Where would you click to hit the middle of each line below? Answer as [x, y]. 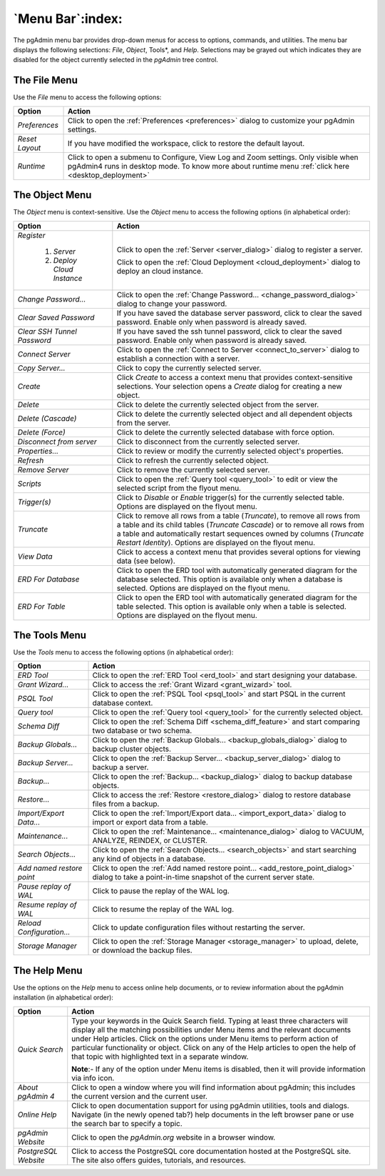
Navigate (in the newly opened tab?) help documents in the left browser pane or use [213, 1115]
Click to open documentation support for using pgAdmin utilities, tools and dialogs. [210, 1105]
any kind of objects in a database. [149, 859]
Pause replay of [44, 887]
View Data [35, 556]
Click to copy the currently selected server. [189, 368]
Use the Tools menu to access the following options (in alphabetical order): [123, 652]
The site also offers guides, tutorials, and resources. [159, 1160]
